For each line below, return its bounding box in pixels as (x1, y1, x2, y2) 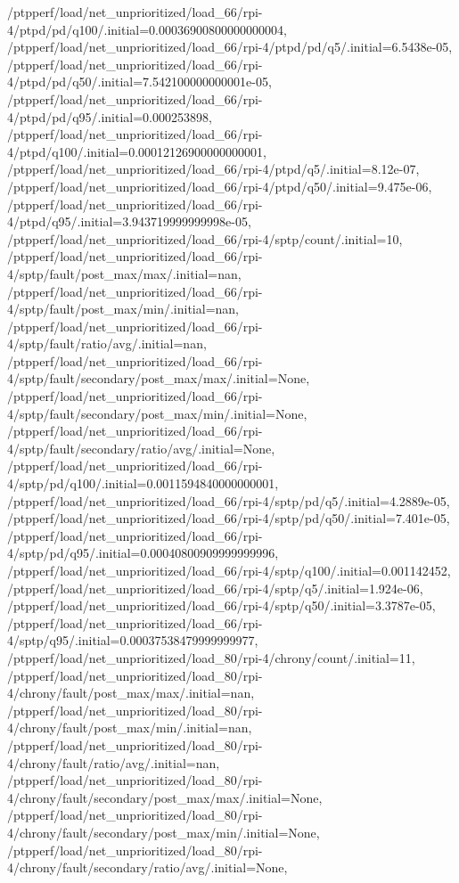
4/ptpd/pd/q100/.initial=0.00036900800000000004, (7, 20, 287, 38)
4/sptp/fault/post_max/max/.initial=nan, (7, 264, 242, 282)
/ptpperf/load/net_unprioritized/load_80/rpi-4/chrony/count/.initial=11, (7, 648, 415, 666)
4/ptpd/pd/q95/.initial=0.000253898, (7, 107, 212, 126)
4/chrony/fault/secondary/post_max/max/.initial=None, (7, 788, 323, 806)
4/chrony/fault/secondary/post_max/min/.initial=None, (7, 822, 320, 841)
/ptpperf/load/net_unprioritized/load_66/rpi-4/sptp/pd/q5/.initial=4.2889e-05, (7, 491, 450, 510)
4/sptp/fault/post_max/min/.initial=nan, (7, 299, 240, 318)
